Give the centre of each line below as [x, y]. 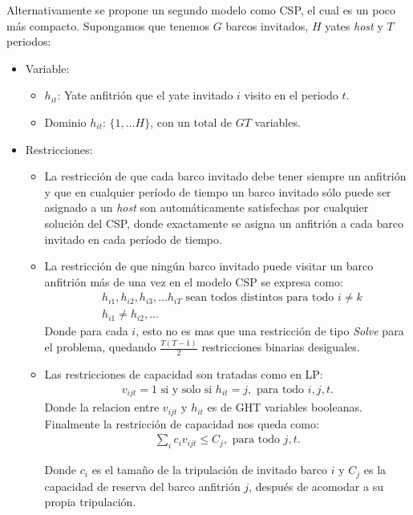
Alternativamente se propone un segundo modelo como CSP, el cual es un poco [201, 10]
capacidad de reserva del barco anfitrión [142, 486]
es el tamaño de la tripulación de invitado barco [210, 470]
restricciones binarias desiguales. [281, 347]
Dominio [65, 122]
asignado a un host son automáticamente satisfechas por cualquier [206, 207]
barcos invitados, [267, 25]
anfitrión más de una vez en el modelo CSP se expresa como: [194, 281]
